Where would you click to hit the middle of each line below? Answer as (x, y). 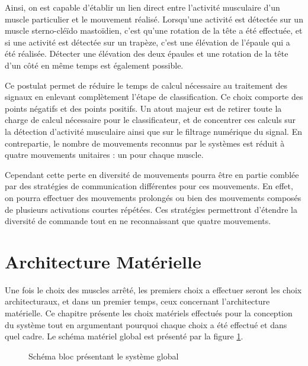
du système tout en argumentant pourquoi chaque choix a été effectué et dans (146, 324)
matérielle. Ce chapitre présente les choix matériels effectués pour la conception (149, 313)
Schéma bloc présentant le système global (104, 356)
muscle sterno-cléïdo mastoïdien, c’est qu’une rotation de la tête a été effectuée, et (154, 30)
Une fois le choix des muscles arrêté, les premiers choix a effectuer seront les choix (153, 289)
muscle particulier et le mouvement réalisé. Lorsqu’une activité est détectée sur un (154, 19)
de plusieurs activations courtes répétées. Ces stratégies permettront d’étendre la (151, 209)
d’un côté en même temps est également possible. (94, 65)
